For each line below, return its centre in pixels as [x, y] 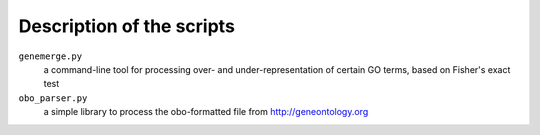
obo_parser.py [53, 98]
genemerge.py [50, 56]
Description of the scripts [126, 26]
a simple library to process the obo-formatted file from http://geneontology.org [206, 112]
